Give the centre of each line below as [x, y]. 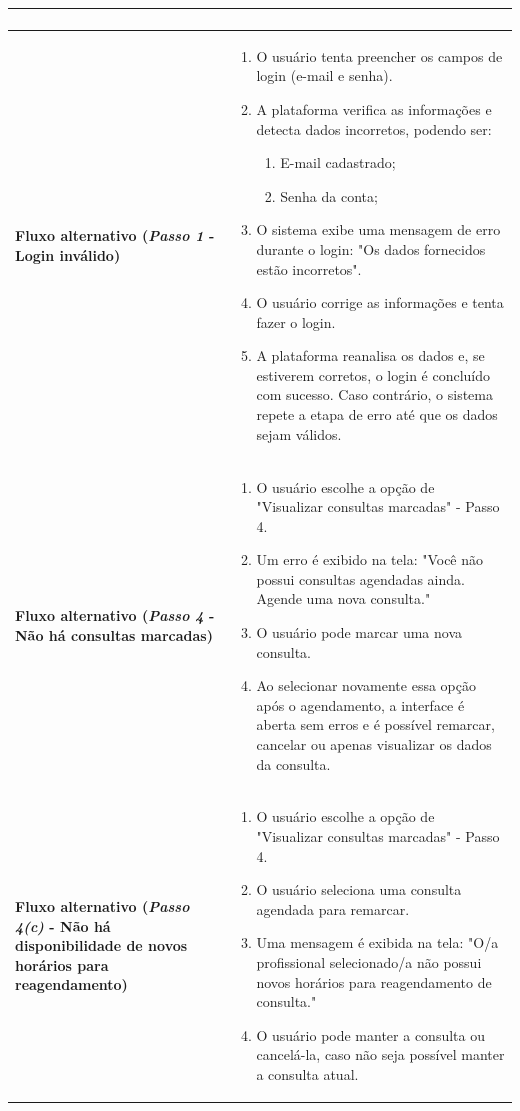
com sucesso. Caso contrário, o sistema [374, 394]
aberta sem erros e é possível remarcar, [375, 724]
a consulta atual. [307, 1074]
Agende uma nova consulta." [343, 598]
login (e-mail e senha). [324, 75]
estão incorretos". [309, 268]
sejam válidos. [299, 433]
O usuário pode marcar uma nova [359, 632]
